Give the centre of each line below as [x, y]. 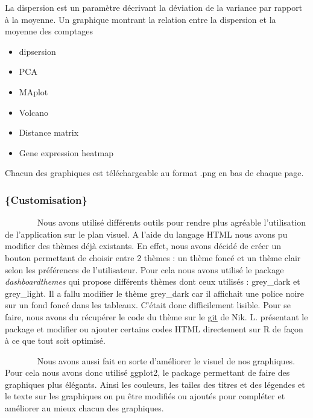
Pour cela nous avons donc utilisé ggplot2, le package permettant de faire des [147, 372]
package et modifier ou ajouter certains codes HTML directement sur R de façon [154, 328]
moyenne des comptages [49, 31]
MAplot [33, 91]
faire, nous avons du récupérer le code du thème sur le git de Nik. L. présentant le [156, 316]
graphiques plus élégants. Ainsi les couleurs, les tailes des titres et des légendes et [155, 384]
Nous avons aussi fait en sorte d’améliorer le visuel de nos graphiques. [166, 360]
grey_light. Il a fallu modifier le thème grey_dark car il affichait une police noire [155, 293]
